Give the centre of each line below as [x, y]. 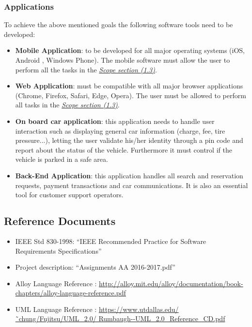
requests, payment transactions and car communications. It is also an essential [132, 185]
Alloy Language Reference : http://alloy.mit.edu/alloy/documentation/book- [129, 283]
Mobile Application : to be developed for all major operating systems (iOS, [130, 50]
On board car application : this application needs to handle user [115, 121]
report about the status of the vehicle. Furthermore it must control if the [124, 149]
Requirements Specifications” [58, 250]
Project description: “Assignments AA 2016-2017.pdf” [95, 267]
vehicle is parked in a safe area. [62, 159]
